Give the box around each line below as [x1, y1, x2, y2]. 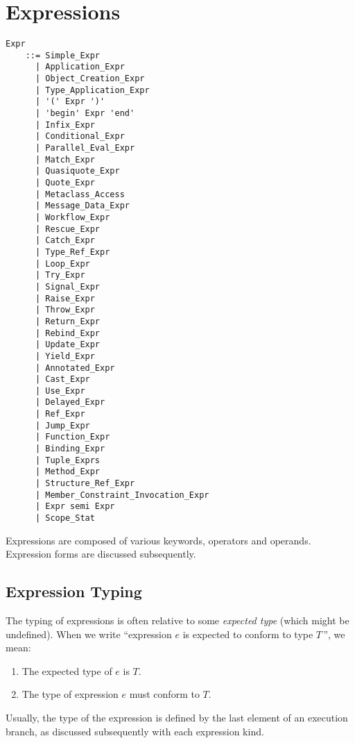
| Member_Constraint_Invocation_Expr [35, 490, 209, 500]
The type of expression [21, 687, 119, 701]
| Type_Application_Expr [35, 85, 150, 95]
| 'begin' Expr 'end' [35, 108, 135, 119]
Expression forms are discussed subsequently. [6, 546, 196, 561]
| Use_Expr [35, 385, 85, 396]
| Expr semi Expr [35, 501, 115, 512]
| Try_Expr [35, 270, 85, 281]
